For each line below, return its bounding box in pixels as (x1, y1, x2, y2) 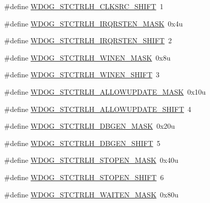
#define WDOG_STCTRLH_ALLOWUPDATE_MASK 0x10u (4, 86, 206, 97)
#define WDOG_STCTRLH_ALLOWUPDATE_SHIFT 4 (4, 103, 192, 114)
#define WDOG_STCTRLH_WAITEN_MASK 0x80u (4, 189, 178, 199)
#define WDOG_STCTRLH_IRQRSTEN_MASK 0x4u (4, 18, 183, 28)
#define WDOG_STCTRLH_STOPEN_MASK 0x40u (4, 155, 178, 165)
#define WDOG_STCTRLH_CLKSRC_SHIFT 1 (4, 1, 164, 11)
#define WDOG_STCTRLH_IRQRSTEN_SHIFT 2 (4, 35, 172, 46)
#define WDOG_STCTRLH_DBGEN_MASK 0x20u (4, 121, 175, 131)
